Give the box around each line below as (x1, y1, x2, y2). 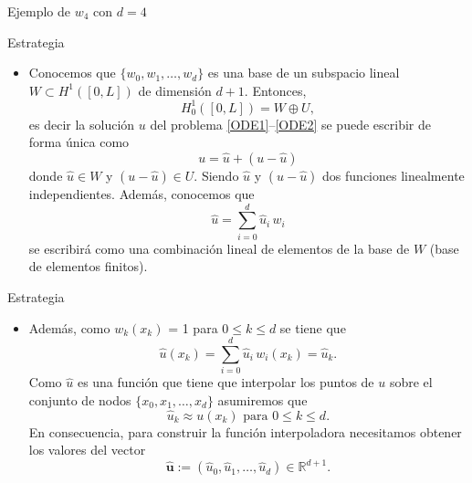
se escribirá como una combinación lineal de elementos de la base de (28, 238, 410, 257)
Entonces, (252, 80, 307, 100)
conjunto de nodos (28, 390, 131, 409)
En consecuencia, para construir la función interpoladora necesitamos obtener (28, 422, 462, 441)
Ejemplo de (7, 2, 71, 20)
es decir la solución (28, 114, 135, 133)
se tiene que (279, 318, 346, 337)
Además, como (28, 318, 110, 337)
